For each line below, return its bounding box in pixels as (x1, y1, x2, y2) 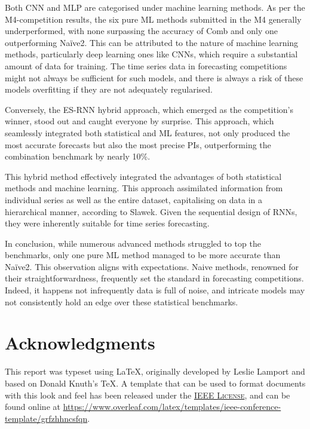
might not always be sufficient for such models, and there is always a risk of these (5, 71, 303, 84)
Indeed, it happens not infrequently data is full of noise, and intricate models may (5, 284, 305, 296)
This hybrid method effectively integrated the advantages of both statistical (5, 170, 282, 182)
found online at (5, 400, 60, 413)
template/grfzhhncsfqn (5, 412, 88, 424)
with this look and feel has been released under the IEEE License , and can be (5, 388, 290, 401)
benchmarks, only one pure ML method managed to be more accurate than (5, 249, 281, 261)
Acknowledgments (5, 330, 155, 355)
